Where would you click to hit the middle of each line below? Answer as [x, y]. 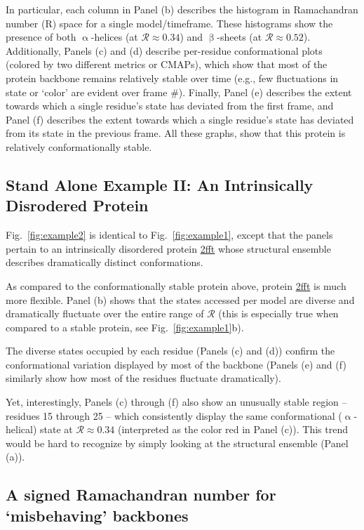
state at [56, 429]
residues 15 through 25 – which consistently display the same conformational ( [174, 415]
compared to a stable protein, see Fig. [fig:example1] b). [125, 327]
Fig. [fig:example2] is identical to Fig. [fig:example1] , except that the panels [169, 235]
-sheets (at [240, 37]
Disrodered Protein [77, 205]
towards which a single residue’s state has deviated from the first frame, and [170, 106]
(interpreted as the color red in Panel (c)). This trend [233, 429]
